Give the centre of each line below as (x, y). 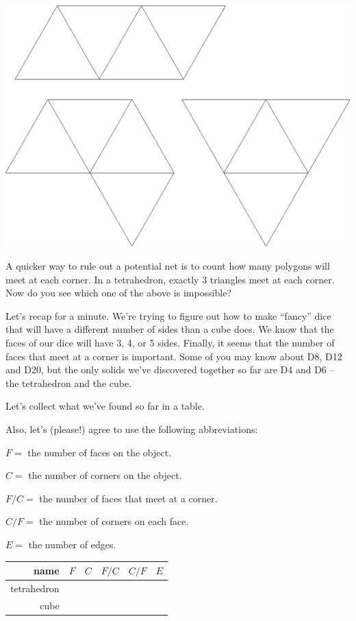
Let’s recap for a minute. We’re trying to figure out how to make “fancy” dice (168, 315)
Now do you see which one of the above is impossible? (119, 293)
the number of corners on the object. (105, 475)
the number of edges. (72, 544)
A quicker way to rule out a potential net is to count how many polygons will (168, 266)
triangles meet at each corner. (272, 279)
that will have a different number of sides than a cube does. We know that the (170, 329)
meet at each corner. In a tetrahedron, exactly (102, 279)
